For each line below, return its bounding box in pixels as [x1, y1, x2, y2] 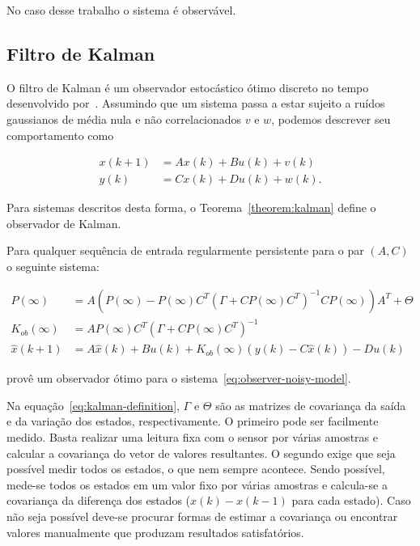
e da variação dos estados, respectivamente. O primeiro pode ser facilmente [6, 413, 379, 430]
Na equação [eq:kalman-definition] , [6, 396, 180, 413]
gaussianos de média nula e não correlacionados [6, 110, 242, 127]
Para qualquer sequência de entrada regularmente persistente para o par [6, 242, 364, 259]
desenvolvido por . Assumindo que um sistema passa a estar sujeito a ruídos [6, 95, 385, 112]
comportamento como [6, 126, 114, 143]
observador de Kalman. [6, 214, 121, 231]
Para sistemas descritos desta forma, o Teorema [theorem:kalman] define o [6, 199, 376, 216]
